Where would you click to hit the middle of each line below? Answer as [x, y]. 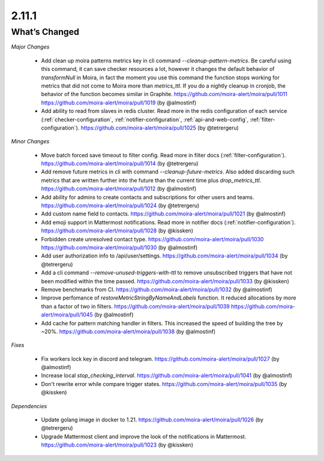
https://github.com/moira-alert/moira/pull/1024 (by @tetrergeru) [120, 206]
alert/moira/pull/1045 [67, 315]
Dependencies [29, 406]
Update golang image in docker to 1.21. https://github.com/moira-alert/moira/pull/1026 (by [152, 420]
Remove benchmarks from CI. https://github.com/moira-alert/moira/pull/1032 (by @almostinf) [157, 289]
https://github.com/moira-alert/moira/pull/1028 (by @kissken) [117, 230]
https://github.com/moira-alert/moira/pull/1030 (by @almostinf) [119, 247]
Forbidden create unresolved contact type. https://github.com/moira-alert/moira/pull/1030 [152, 239]
